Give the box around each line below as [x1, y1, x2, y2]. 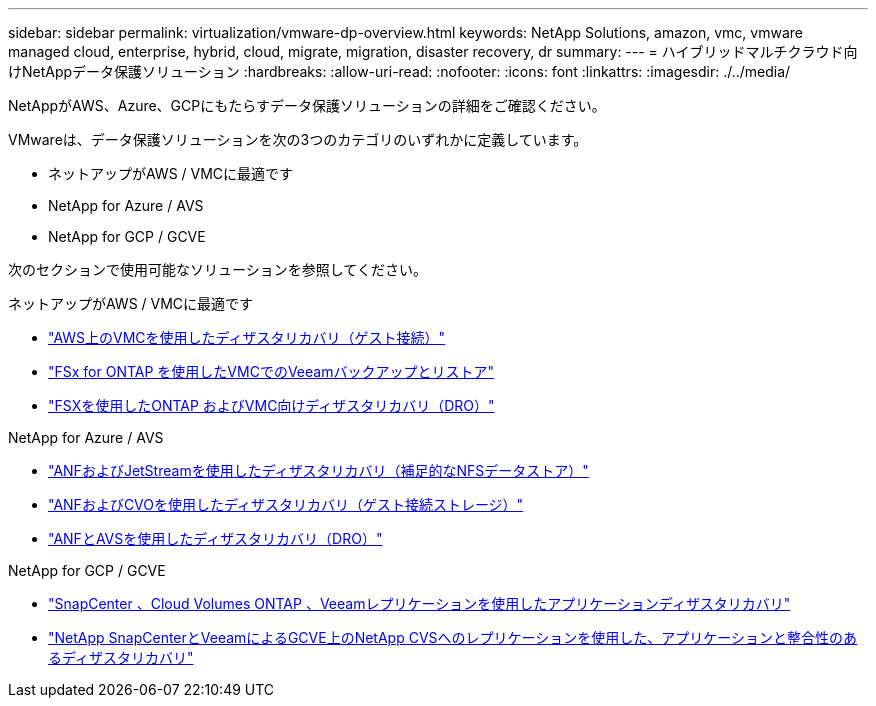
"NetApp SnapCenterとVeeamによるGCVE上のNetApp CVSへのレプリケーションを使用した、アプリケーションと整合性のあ [48, 629, 857, 646]
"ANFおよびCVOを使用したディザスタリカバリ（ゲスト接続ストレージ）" [48, 496, 524, 513]
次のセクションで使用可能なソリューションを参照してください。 [8, 261, 427, 278]
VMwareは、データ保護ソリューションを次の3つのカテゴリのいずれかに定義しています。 [8, 131, 588, 148]
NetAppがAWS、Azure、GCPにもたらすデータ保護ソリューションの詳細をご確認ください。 [8, 97, 606, 114]
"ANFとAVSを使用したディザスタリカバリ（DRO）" [48, 530, 383, 547]
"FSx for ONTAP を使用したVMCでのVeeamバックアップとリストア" [48, 363, 494, 380]
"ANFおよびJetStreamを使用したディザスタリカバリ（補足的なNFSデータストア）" [48, 462, 589, 479]
